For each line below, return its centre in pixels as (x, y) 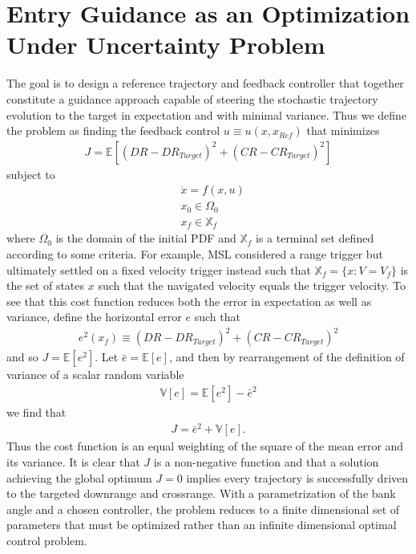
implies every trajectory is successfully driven (297, 477)
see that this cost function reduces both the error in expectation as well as (189, 301)
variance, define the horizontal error (94, 317)
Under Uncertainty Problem (166, 45)
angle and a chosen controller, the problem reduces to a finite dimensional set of (203, 509)
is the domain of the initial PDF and (146, 238)
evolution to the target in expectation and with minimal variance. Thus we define (207, 114)
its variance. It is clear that (73, 461)
